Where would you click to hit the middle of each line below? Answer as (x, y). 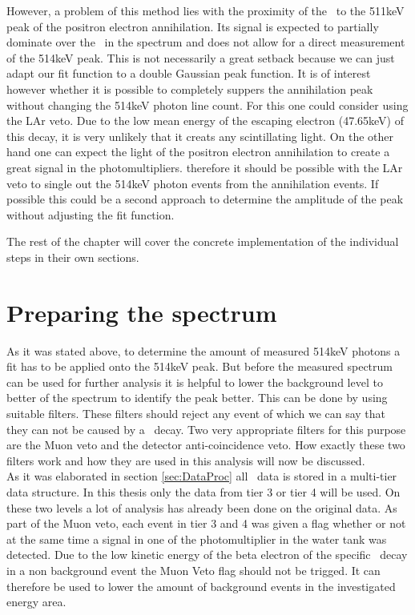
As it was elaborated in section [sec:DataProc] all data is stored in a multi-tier (202, 476)
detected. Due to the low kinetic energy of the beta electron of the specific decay (207, 555)
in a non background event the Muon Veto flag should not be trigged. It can (193, 570)
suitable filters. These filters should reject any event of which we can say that (196, 413)
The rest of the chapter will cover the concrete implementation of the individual (203, 241)
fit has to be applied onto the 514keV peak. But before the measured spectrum (199, 366)
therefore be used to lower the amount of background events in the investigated (201, 586)
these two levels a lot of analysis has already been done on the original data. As (202, 507)
